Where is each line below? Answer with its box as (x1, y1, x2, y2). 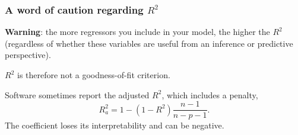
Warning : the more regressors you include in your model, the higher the (5, 25, 270, 38)
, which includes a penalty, (161, 88, 258, 101)
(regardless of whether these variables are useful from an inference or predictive (5, 37, 293, 49)
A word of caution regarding (5, 2, 144, 17)
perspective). (5, 49, 51, 61)
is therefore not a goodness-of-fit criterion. (17, 69, 170, 81)
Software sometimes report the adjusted (5, 88, 150, 101)
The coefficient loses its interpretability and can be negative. (5, 119, 224, 131)
